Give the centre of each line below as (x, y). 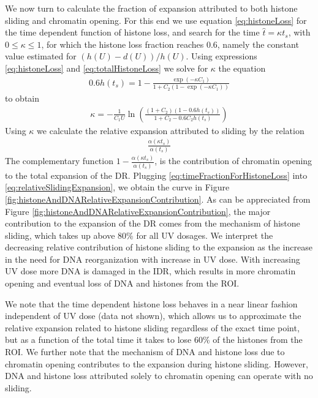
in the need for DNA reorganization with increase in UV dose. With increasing (153, 259)
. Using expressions (221, 56)
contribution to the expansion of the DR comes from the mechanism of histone (153, 223)
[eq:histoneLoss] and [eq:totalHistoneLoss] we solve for (107, 68)
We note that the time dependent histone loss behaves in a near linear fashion (151, 303)
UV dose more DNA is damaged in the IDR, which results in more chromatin (150, 271)
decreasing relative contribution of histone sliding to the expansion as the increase (159, 247)
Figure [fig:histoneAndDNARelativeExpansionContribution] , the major (138, 211)
